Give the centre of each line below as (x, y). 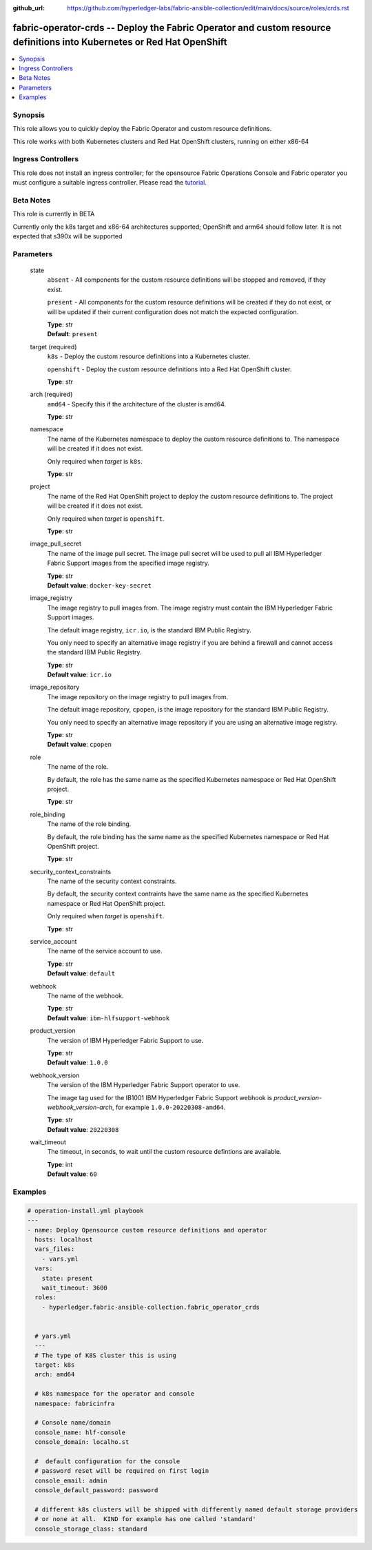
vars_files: (55, 1249)
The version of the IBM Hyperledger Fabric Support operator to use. (144, 1085)
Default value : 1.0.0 (77, 1063)
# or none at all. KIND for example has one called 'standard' (145, 1519)
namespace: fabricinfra (75, 1403)
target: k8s (55, 1365)
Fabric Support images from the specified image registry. (128, 563)
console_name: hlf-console (80, 1432)
